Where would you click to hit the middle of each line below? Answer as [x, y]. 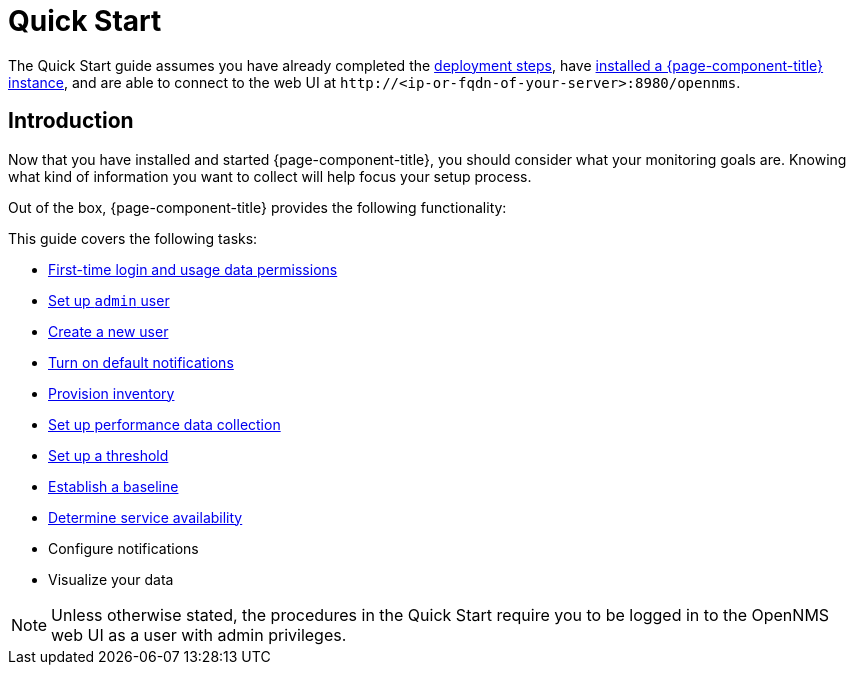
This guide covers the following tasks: [133, 238]
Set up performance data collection [164, 424]
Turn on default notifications [141, 362]
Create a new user [108, 331]
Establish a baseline [113, 486]
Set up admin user [109, 300]
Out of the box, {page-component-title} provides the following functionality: [257, 207]
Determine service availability [145, 517]
